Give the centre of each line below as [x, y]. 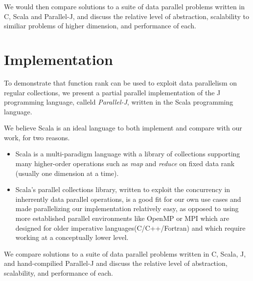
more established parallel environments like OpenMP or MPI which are [122, 218]
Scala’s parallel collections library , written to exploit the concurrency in [123, 189]
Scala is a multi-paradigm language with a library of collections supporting [128, 154]
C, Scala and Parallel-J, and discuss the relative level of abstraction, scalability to [127, 16]
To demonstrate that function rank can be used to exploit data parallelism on [120, 82]
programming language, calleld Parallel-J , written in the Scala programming [119, 102]
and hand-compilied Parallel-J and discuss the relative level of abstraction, [116, 263]
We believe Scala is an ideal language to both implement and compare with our [123, 128]
